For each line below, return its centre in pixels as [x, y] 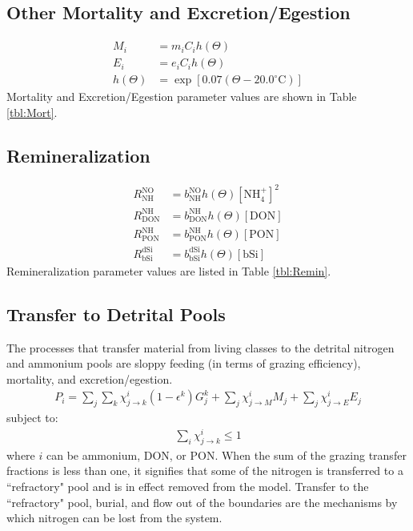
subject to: [32, 418]
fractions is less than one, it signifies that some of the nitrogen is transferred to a [205, 471]
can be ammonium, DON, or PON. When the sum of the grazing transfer [226, 455]
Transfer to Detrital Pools [116, 314]
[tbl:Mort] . [32, 112]
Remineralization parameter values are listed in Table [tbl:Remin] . [169, 270]
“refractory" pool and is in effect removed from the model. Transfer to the [188, 486]
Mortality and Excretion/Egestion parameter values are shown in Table [182, 97]
